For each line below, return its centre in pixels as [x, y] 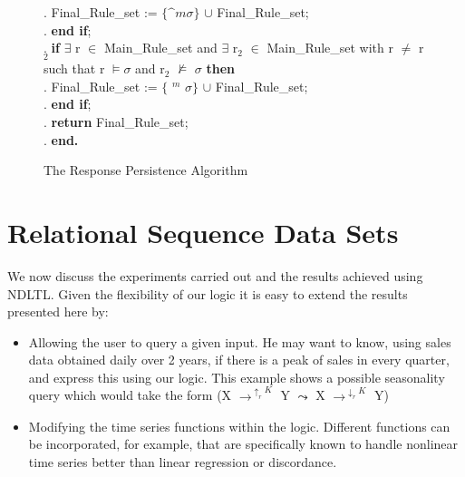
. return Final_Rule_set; [116, 122]
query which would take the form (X [130, 395]
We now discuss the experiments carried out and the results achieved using [215, 275]
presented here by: [58, 312]
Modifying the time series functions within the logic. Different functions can [239, 426]
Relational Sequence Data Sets [203, 232]
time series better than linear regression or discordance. [183, 461]
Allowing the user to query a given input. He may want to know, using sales [240, 341]
